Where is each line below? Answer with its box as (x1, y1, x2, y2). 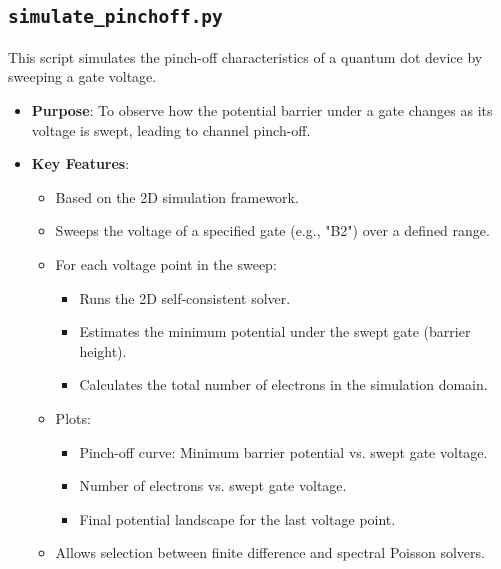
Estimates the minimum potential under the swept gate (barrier (79, 321, 471, 342)
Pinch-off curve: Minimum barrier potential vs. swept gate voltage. (79, 441, 488, 462)
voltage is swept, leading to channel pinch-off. (31, 119, 311, 140)
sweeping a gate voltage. (8, 66, 157, 87)
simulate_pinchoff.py (8, 6, 223, 28)
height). (79, 340, 127, 361)
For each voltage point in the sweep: (55, 253, 277, 274)
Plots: (55, 407, 91, 428)
